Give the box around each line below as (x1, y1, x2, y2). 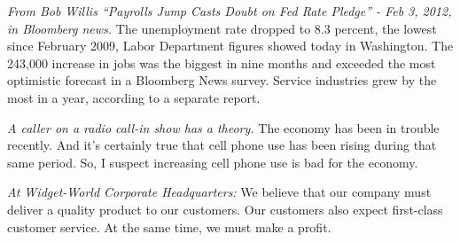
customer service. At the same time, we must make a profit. (7, 217, 331, 236)
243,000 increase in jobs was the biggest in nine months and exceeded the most (7, 53, 436, 72)
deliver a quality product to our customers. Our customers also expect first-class (7, 199, 443, 218)
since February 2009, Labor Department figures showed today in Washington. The (7, 36, 454, 55)
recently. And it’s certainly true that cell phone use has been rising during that (7, 136, 437, 154)
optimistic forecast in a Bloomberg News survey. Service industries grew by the (7, 71, 437, 90)
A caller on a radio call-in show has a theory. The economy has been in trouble (7, 118, 440, 137)
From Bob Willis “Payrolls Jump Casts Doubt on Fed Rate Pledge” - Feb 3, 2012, (7, 2, 452, 20)
